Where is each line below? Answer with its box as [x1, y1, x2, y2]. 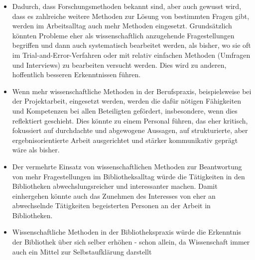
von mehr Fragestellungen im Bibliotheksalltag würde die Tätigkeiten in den [12, 171, 245, 181]
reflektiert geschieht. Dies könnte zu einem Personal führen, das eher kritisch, [12, 115, 248, 126]
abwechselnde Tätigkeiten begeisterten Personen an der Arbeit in [12, 200, 211, 211]
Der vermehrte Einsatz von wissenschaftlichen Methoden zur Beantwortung [12, 161, 242, 171]
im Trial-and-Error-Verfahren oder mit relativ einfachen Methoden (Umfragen [12, 49, 251, 60]
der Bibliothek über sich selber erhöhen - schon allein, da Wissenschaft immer [12, 237, 250, 247]
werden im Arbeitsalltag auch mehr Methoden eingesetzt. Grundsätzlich [12, 20, 232, 31]
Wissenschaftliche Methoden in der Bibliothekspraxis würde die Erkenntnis [12, 227, 241, 237]
